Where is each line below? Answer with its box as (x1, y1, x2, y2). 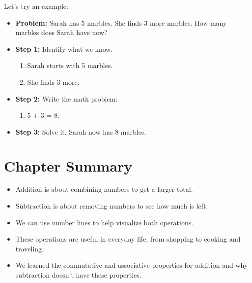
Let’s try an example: (4, 1, 68, 11)
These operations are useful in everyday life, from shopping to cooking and (15, 234, 241, 244)
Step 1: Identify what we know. (15, 43, 113, 54)
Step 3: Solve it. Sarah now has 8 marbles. (15, 126, 146, 137)
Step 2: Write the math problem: (15, 93, 118, 104)
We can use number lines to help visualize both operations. (15, 217, 194, 227)
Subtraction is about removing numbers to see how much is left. (15, 201, 208, 211)
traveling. (15, 243, 44, 253)
